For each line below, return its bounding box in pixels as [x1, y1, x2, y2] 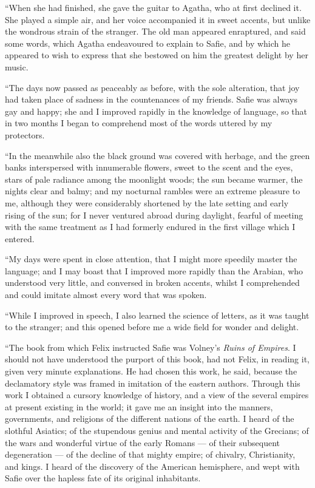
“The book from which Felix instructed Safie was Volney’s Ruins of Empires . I [5, 341, 296, 353]
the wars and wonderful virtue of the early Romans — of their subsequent [5, 436, 280, 449]
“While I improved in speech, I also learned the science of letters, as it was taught [5, 308, 310, 321]
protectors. [5, 128, 45, 141]
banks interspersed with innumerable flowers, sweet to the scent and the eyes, [5, 161, 293, 174]
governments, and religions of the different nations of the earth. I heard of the [5, 412, 294, 425]
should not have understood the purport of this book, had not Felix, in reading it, [5, 353, 310, 365]
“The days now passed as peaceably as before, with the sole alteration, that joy [5, 81, 300, 93]
